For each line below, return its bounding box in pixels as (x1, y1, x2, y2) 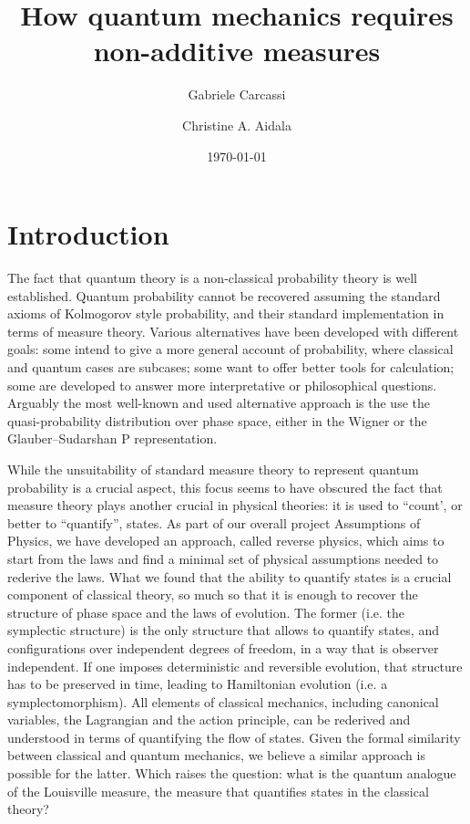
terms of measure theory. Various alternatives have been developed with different (7, 321, 459, 340)
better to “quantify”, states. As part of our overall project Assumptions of (7, 513, 421, 532)
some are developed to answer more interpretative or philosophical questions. (7, 375, 437, 394)
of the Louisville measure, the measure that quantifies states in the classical (7, 781, 429, 800)
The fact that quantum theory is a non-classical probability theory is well (7, 268, 417, 287)
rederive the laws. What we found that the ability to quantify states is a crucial (7, 567, 452, 586)
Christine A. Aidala (182, 115, 291, 134)
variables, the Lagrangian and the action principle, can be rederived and (7, 710, 411, 729)
